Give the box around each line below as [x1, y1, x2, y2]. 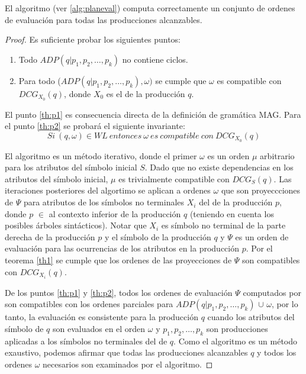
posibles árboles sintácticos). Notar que [5, 219, 147, 231]
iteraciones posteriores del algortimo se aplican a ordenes [5, 184, 211, 196]
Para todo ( [18, 74, 61, 86]
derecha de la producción [5, 230, 95, 243]
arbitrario [260, 149, 295, 162]
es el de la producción [106, 87, 185, 99]
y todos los [257, 346, 297, 359]
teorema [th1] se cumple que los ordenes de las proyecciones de [5, 254, 232, 266]
